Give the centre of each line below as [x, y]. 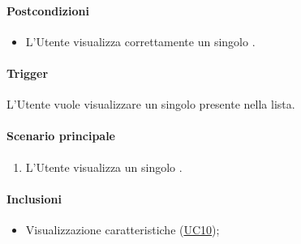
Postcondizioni [48, 10]
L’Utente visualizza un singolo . [104, 167]
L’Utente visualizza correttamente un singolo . [140, 41]
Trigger [28, 73]
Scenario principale [61, 136]
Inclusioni [34, 198]
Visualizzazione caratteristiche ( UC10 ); [123, 229]
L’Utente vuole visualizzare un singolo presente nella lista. [151, 104]
